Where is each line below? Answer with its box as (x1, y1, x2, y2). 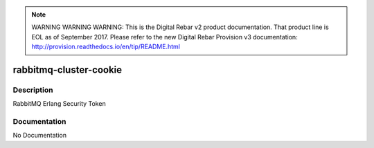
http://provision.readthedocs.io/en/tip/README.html (31, 42, 180, 51)
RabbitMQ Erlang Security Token (12, 100, 107, 108)
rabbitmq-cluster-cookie (12, 64, 123, 75)
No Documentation (12, 131, 67, 140)
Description (12, 85, 53, 95)
